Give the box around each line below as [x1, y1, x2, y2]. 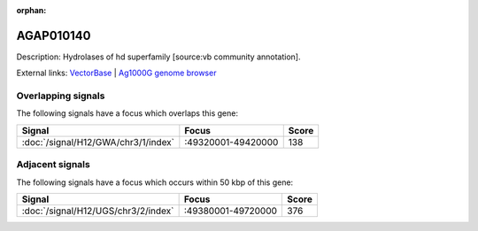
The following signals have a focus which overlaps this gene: [16, 108, 239, 119]
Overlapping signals [16, 89, 105, 102]
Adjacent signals [16, 158, 90, 171]
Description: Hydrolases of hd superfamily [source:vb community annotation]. [16, 51, 301, 62]
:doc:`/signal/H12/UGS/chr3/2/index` [21, 204, 174, 217]
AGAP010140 [16, 27, 91, 43]
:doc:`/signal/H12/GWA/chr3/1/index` [21, 135, 174, 148]
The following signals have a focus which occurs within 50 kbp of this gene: [16, 177, 294, 188]
